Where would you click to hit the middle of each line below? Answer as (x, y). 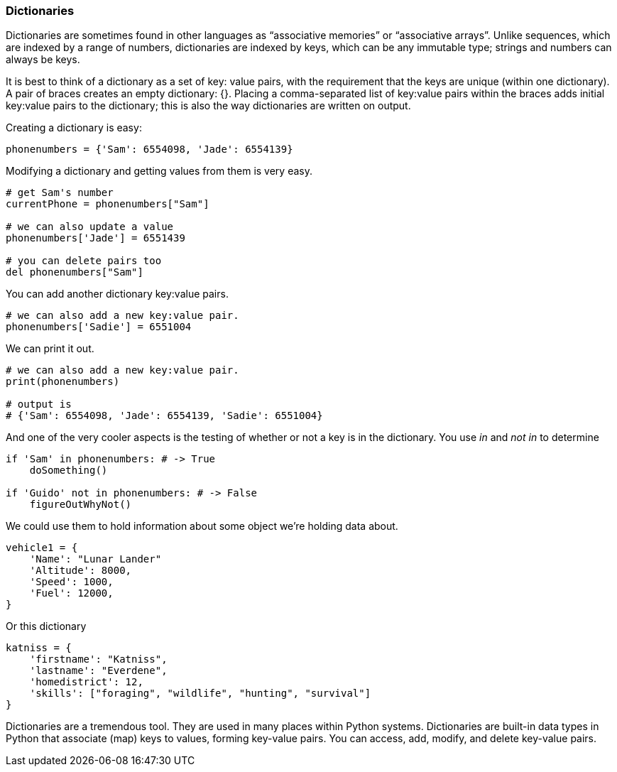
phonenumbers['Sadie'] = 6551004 (99, 327)
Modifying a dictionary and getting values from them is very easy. (159, 171)
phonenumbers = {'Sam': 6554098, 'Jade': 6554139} (149, 149)
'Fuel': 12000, (71, 593)
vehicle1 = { (42, 548)
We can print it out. (50, 349)
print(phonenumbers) (63, 382)
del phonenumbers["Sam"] (75, 272)
